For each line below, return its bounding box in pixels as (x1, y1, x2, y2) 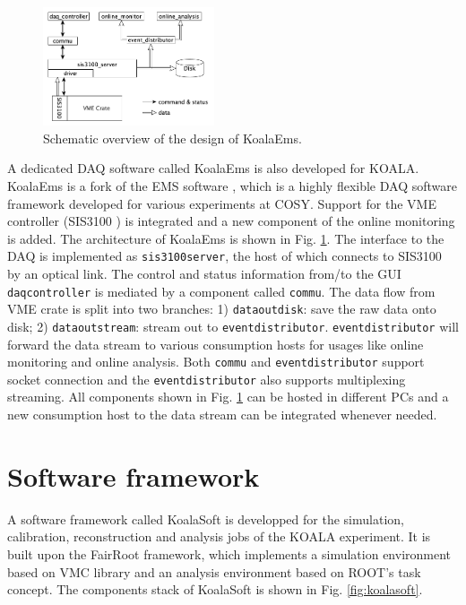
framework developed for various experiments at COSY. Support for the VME (7, 194, 436, 212)
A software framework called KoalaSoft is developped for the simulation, (7, 509, 404, 528)
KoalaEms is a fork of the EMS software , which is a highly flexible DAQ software (7, 176, 457, 194)
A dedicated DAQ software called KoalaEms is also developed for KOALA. (7, 159, 419, 177)
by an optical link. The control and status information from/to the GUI (7, 264, 401, 282)
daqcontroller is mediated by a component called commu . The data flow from (7, 281, 436, 300)
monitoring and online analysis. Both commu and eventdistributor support (7, 352, 425, 371)
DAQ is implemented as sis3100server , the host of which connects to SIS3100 (7, 246, 442, 265)
